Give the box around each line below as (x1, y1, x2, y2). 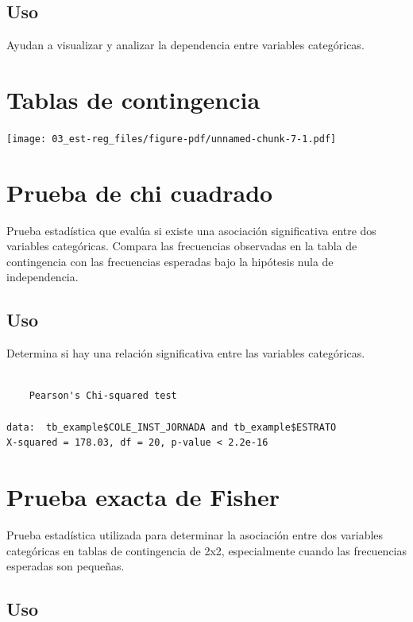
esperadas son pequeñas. (6, 558, 125, 574)
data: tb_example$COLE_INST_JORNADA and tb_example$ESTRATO (6, 421, 337, 433)
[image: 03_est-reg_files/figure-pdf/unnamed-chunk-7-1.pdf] (6, 133, 337, 145)
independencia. (6, 269, 79, 285)
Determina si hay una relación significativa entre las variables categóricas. (6, 345, 365, 361)
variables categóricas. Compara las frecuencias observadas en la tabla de (6, 238, 357, 254)
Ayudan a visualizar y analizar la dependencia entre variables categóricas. (6, 37, 365, 53)
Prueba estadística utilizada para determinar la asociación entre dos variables (6, 526, 384, 543)
